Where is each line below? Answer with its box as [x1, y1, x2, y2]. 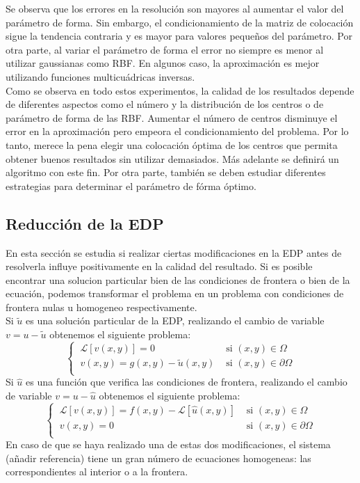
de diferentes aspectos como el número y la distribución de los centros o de [6, 97, 324, 111]
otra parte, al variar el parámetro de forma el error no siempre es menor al [6, 42, 324, 56]
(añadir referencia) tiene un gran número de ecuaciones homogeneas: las [6, 450, 311, 465]
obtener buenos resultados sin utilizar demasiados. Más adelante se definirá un [6, 151, 339, 166]
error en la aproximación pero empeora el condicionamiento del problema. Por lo [6, 124, 349, 138]
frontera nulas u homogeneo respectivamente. [6, 299, 197, 314]
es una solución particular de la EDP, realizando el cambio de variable [26, 313, 325, 328]
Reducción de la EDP [6, 212, 164, 234]
